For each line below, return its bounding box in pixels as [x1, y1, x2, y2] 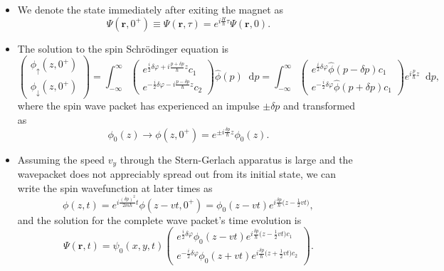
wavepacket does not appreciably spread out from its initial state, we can [17, 166, 337, 181]
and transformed [283, 98, 355, 113]
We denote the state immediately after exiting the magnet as [17, 2, 283, 16]
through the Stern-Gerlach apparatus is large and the [120, 152, 353, 166]
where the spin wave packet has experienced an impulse [17, 98, 260, 113]
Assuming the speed [17, 152, 105, 166]
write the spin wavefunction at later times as [17, 180, 213, 195]
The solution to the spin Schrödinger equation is [17, 41, 229, 55]
